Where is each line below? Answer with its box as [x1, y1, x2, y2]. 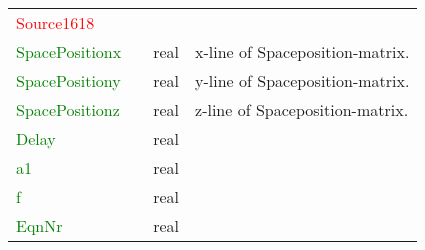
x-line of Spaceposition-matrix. [195, 40, 410, 63]
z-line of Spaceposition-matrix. [195, 98, 409, 121]
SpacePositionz [16, 98, 120, 121]
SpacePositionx [16, 40, 122, 63]
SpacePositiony [16, 69, 121, 92]
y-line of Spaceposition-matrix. [195, 69, 410, 92]
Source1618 [16, 11, 95, 34]
